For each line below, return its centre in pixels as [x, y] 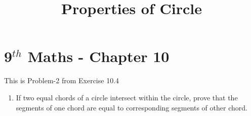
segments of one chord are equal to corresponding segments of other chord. [132, 107]
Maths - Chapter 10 [98, 56]
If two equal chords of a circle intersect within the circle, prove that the [127, 97]
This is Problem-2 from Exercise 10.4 [62, 80]
